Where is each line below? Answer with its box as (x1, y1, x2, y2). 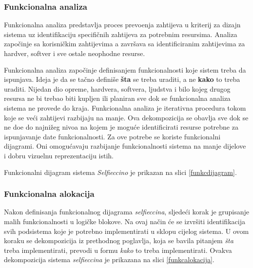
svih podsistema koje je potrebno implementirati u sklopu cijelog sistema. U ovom (4, 226, 249, 236)
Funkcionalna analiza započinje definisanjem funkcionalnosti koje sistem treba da (4, 64, 246, 75)
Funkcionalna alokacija (4, 188, 95, 200)
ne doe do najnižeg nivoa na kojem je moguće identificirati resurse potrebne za (4, 122, 238, 132)
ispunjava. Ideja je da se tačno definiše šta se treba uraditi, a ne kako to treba (4, 74, 240, 84)
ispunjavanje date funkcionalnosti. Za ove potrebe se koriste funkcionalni (4, 131, 221, 141)
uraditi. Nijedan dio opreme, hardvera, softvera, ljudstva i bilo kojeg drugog (4, 83, 231, 94)
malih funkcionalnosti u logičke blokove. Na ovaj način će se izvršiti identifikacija (4, 216, 245, 226)
